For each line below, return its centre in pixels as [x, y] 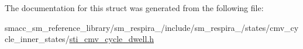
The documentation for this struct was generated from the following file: [134, 8]
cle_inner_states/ [37, 39]
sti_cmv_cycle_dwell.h [111, 39]
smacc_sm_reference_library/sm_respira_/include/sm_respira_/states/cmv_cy [152, 27]
